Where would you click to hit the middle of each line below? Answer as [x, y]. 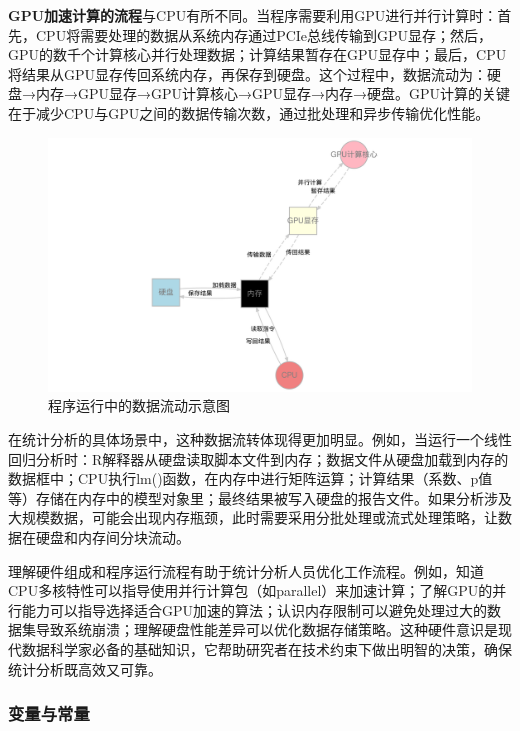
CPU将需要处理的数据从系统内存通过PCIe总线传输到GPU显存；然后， [264, 34]
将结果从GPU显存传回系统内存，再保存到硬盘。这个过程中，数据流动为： [248, 73]
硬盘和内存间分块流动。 [112, 536]
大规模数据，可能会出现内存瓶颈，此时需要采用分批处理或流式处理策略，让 [253, 517]
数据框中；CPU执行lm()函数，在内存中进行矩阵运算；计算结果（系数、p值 [250, 478]
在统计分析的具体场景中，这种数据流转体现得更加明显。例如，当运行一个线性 [260, 438]
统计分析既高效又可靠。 [85, 668]
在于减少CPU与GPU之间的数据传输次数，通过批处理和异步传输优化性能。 [249, 112]
